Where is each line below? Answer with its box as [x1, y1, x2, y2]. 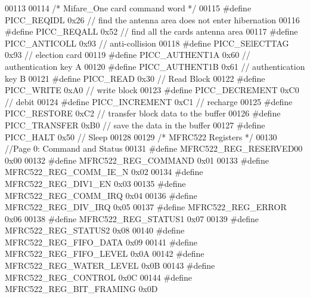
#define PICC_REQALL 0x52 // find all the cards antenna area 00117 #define [5, 25, 298, 38]
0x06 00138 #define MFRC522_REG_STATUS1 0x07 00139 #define [5, 212, 259, 225]
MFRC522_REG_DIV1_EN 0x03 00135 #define [5, 177, 186, 189]
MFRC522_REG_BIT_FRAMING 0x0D [5, 282, 158, 295]
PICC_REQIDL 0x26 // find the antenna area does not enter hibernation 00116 [5, 13, 300, 26]
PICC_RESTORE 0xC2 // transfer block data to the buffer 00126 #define [5, 107, 281, 119]
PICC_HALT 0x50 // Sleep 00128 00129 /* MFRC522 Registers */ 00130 [5, 130, 277, 143]
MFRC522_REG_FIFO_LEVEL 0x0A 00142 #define [5, 247, 204, 260]
